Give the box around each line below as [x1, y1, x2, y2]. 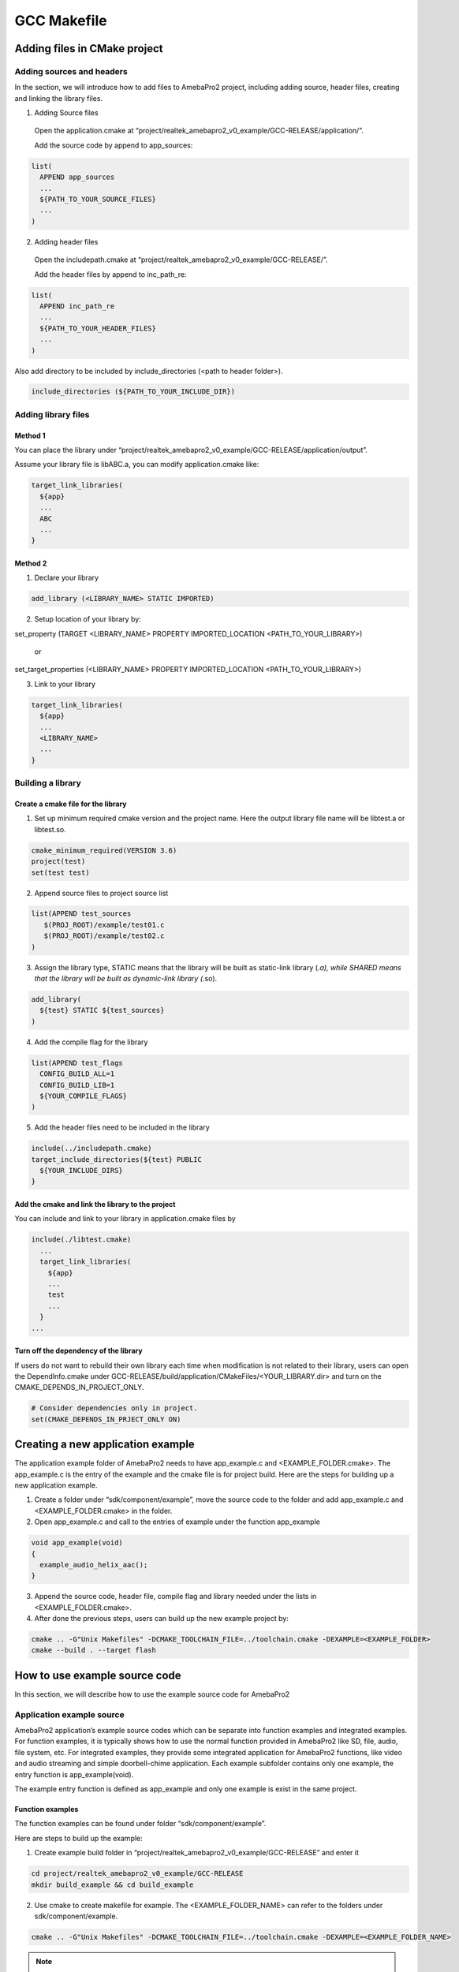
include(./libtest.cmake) [31, 1235, 132, 1244]
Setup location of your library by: [34, 614, 141, 624]
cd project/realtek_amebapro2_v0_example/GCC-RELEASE [31, 1869, 244, 1878]
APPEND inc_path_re [39, 301, 115, 311]
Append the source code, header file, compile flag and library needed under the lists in [34, 1592, 317, 1601]
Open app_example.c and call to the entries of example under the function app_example [34, 1517, 321, 1526]
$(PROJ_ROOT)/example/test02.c [43, 932, 165, 940]
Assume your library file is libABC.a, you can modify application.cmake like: [14, 460, 259, 469]
